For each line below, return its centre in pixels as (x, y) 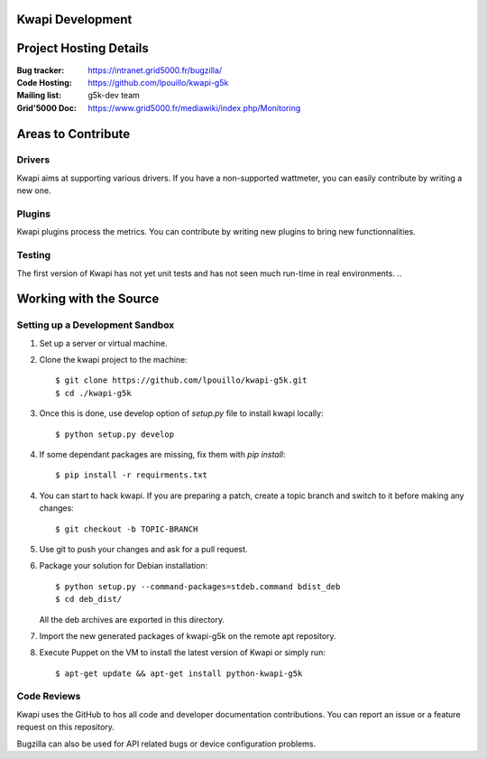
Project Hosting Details (83, 48)
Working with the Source (88, 299)
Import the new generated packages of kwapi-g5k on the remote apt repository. (188, 635)
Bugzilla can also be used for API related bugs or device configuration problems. (166, 744)
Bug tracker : (41, 70)
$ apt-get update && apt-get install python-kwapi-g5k (179, 673)
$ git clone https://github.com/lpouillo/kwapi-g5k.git (181, 380)
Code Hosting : (44, 82)
